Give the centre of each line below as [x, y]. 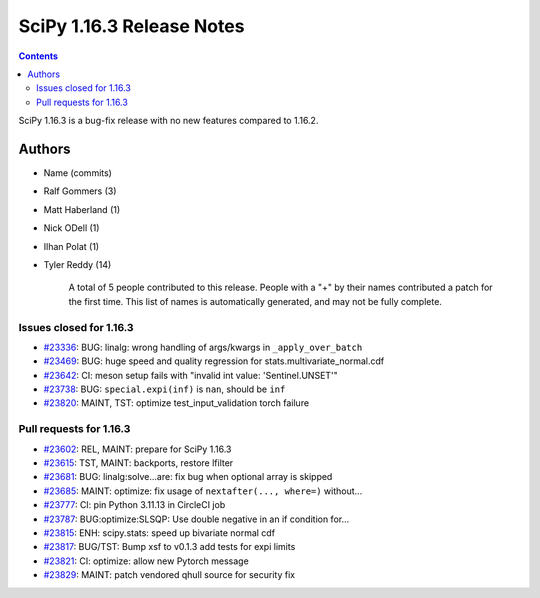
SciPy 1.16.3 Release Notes [131, 26]
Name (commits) [77, 173]
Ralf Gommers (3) [80, 191]
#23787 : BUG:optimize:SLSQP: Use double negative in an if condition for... [196, 519]
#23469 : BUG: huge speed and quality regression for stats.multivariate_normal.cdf [214, 361]
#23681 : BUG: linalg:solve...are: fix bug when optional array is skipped [188, 477]
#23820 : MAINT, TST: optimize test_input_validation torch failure [176, 403]
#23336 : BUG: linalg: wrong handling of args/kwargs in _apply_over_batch [203, 347]
